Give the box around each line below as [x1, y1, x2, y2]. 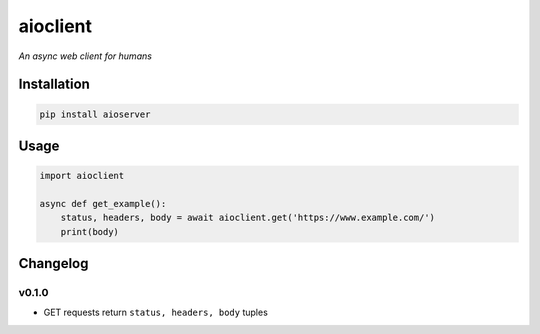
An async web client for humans [18, 50, 152, 62]
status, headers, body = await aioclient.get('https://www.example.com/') [60, 212, 435, 224]
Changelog [18, 255, 89, 272]
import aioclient [39, 170, 125, 182]
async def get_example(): [39, 198, 167, 209]
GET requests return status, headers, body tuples [43, 306, 269, 319]
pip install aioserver [39, 108, 151, 120]
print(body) [60, 226, 120, 237]
